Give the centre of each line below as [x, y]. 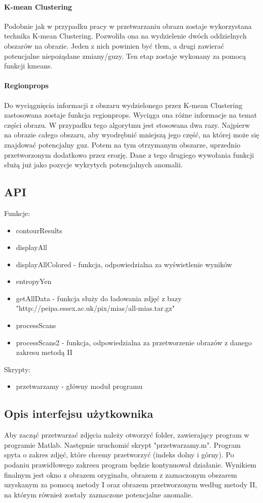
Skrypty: [17, 369]
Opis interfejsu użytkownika [79, 414]
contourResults [39, 230]
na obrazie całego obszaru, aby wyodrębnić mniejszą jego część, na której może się [132, 135]
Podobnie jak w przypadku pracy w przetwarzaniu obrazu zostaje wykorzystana [128, 26]
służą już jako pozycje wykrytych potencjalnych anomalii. [93, 165]
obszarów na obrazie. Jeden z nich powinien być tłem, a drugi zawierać [114, 45]
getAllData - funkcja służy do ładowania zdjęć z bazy [99, 298]
